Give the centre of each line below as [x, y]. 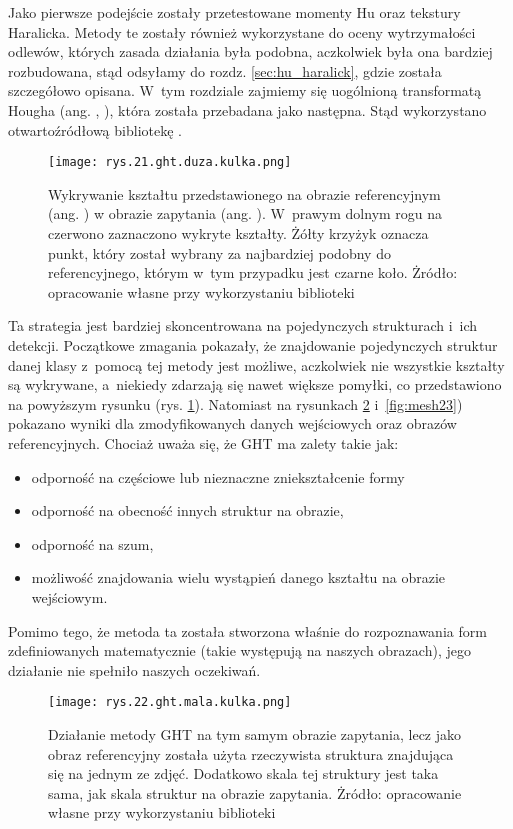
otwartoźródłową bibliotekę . [95, 129]
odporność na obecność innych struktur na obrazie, [187, 510]
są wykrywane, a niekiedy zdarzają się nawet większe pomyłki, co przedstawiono [255, 384]
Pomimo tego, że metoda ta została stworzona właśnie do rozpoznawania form [247, 630]
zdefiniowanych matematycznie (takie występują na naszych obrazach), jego [239, 650]
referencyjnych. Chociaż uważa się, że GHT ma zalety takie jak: [203, 442]
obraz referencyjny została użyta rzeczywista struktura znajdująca [251, 753]
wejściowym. [69, 596]
